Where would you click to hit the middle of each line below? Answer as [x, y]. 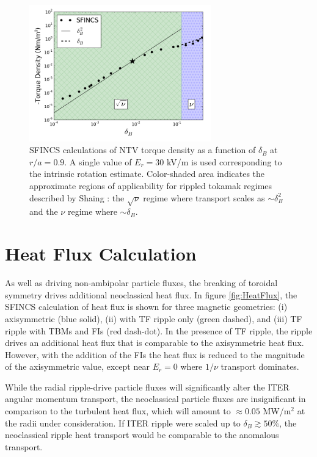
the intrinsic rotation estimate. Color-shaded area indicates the [147, 174]
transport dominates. [260, 366]
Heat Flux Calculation [101, 254]
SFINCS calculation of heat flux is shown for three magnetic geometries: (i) [146, 307]
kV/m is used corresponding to [224, 161]
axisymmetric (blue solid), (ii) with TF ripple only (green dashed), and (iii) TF [154, 318]
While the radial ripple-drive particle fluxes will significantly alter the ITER [147, 387]
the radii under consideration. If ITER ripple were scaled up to [123, 423]
